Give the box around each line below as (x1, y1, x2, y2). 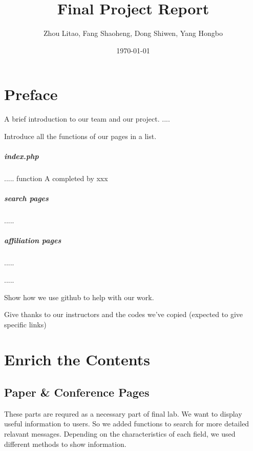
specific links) (4, 319, 47, 329)
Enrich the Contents (4, 349, 151, 370)
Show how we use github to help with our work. (4, 291, 154, 302)
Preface (4, 84, 58, 105)
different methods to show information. (4, 438, 126, 449)
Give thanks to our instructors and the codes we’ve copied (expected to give (4, 309, 243, 320)
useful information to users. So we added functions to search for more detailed (4, 418, 249, 429)
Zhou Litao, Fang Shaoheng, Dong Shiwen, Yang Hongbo (44, 28, 223, 38)
